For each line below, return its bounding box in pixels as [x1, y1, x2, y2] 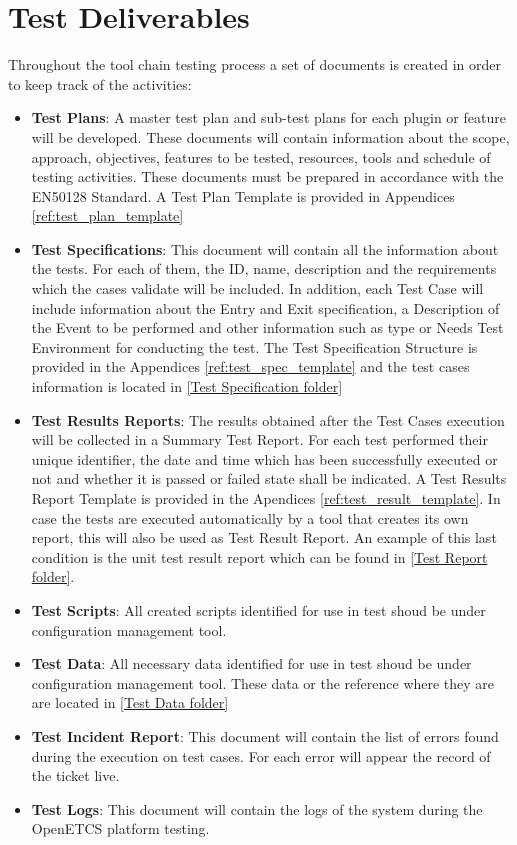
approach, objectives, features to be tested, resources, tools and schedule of [31, 146, 491, 167]
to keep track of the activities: [8, 73, 192, 94]
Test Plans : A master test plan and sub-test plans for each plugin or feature [31, 107, 506, 128]
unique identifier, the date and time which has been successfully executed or [31, 448, 498, 469]
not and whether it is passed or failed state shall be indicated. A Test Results [31, 468, 507, 489]
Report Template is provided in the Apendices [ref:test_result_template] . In [31, 488, 501, 508]
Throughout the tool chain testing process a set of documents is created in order [8, 54, 501, 75]
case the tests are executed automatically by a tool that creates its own [31, 507, 469, 528]
